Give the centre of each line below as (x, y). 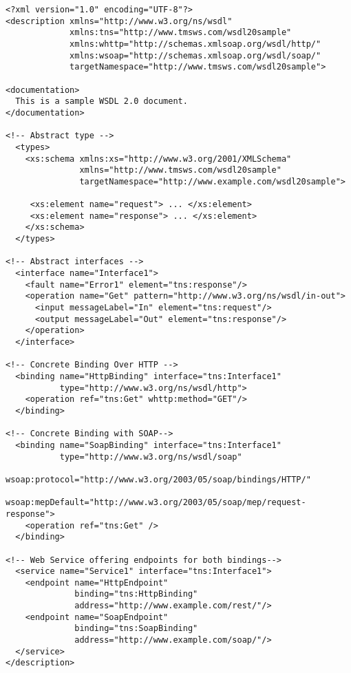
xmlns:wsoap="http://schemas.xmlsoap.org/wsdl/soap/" (195, 55)
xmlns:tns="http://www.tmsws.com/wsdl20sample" (181, 33)
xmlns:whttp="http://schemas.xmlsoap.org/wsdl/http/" (195, 44)
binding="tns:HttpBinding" (136, 594)
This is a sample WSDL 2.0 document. (102, 102)
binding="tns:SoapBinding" (136, 629)
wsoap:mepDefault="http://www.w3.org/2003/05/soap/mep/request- (156, 503)
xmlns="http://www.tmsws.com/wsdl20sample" (180, 170)
